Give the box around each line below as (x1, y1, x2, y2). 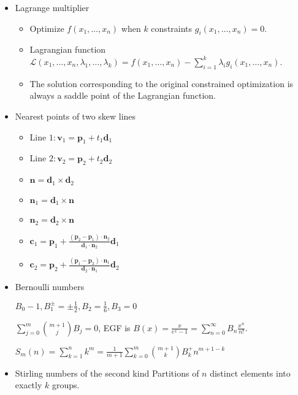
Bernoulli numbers (15, 280, 85, 293)
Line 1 (29, 133, 53, 142)
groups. (52, 378, 80, 391)
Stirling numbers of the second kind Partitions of (15, 366, 199, 379)
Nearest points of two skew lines (15, 109, 136, 122)
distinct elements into (210, 366, 291, 379)
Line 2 (29, 155, 53, 164)
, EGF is (98, 321, 131, 334)
